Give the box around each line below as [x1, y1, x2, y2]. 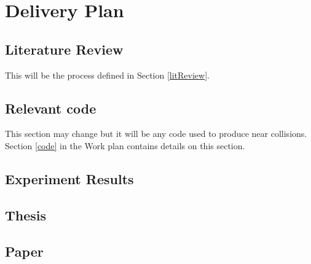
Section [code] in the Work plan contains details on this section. [5, 139, 245, 152]
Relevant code [5, 98, 96, 117]
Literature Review [5, 39, 124, 58]
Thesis [5, 205, 47, 224]
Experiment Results [5, 169, 134, 188]
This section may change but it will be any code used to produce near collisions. [5, 127, 307, 140]
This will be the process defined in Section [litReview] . [5, 68, 210, 81]
